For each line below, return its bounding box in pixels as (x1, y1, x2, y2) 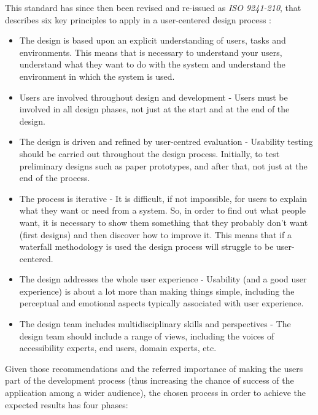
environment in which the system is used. (19, 69, 175, 82)
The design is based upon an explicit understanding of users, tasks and (19, 34, 286, 47)
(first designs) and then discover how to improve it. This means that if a (19, 228, 292, 241)
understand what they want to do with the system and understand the (19, 58, 285, 71)
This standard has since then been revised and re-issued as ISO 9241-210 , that (5, 1, 301, 14)
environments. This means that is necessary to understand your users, (19, 45, 282, 58)
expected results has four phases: (5, 398, 128, 411)
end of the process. (19, 171, 90, 184)
